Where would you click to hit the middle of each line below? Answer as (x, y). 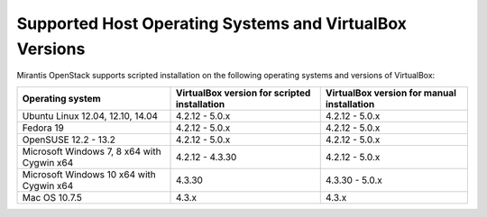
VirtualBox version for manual (391, 93)
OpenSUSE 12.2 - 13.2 (69, 140)
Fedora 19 (43, 128)
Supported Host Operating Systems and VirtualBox (212, 23)
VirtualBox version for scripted (243, 93)
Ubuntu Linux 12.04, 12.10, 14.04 (90, 115)
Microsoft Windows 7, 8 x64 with (92, 151)
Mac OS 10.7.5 (52, 197)
